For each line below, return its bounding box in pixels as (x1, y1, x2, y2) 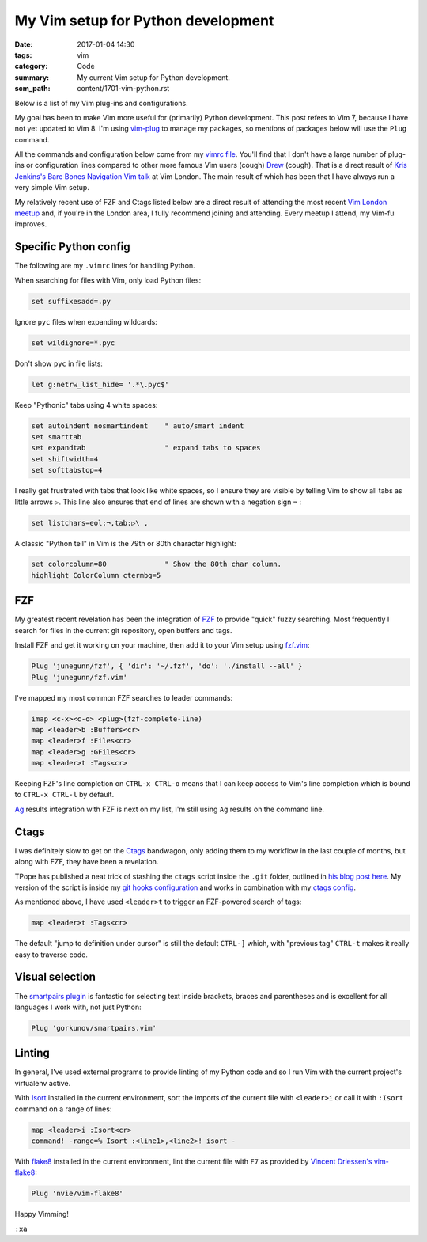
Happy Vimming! (14, 1210, 69, 1219)
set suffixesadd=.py (31, 297, 111, 306)
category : (14, 62, 48, 71)
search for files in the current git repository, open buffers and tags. (14, 625, 232, 635)
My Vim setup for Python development (14, 12, 274, 29)
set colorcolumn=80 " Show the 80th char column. (31, 560, 282, 569)
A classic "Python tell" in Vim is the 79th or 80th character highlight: (14, 538, 236, 548)
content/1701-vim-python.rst (77, 84, 170, 93)
